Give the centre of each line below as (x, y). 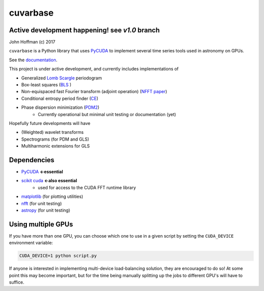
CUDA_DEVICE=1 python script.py (58, 256)
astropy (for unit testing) (46, 210)
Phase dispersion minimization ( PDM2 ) (60, 107)
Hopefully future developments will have (50, 123)
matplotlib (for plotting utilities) (52, 196)
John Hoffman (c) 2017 (32, 42)
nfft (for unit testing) (42, 203)
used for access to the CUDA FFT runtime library (87, 187)
